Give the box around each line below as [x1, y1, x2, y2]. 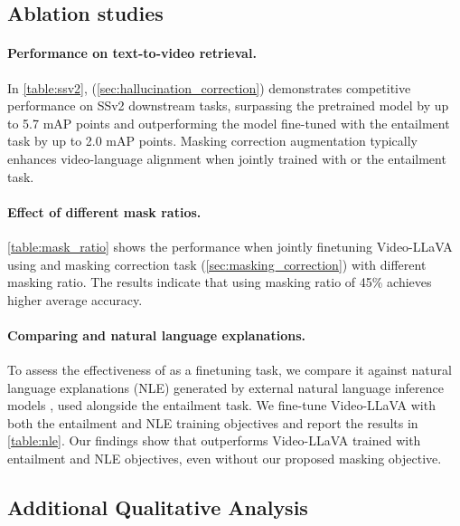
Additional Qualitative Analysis [7, 493, 308, 521]
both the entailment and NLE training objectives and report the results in [7, 413, 418, 432]
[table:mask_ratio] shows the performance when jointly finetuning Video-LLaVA [7, 236, 453, 255]
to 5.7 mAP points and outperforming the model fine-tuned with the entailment [7, 113, 450, 132]
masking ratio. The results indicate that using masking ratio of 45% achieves [7, 273, 432, 292]
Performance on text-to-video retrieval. [7, 43, 257, 62]
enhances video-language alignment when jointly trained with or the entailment [7, 148, 446, 167]
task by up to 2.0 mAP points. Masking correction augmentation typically [7, 131, 418, 150]
